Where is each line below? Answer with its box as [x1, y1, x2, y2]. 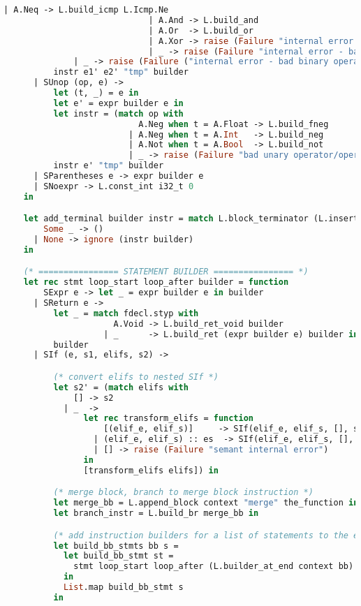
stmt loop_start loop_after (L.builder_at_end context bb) [73, 561, 354, 572]
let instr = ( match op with [53, 108, 184, 119]
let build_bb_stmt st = [63, 551, 174, 561]
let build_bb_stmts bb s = [53, 540, 179, 551]
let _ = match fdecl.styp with [53, 308, 199, 318]
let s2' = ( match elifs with [53, 382, 189, 392]
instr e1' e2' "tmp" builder [53, 67, 189, 77]
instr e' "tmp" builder [53, 161, 164, 171]
